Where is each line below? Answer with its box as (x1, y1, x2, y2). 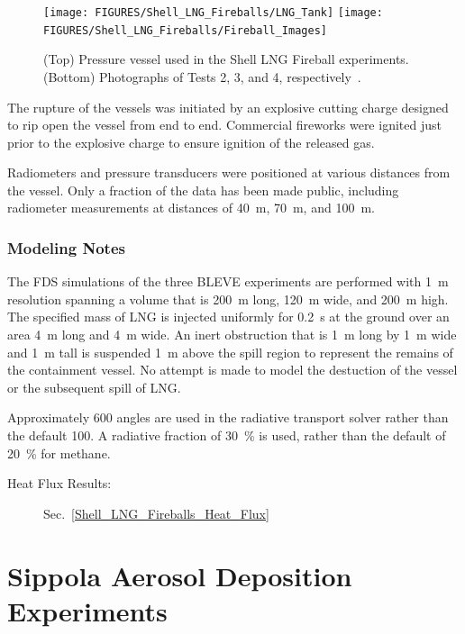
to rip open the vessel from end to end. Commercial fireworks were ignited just (7, 115, 442, 134)
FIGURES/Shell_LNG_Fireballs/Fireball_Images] (43, 23, 327, 37)
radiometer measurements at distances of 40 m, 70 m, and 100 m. (7, 198, 375, 217)
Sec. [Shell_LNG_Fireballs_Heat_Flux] (43, 503, 269, 522)
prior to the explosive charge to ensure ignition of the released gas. (7, 132, 375, 151)
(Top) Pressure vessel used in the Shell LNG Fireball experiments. (43, 50, 409, 68)
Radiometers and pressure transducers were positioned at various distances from (7, 163, 451, 182)
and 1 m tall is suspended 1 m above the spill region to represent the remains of (7, 342, 453, 361)
